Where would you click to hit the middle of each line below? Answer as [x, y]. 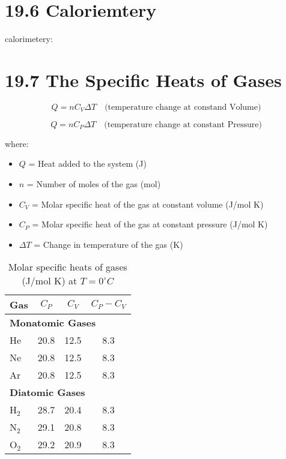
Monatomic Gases [53, 323]
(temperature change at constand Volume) [183, 107]
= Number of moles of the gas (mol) [94, 184]
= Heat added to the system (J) [87, 163]
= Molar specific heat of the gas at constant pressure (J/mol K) [150, 224]
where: [17, 143]
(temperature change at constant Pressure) [183, 124]
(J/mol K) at [50, 281]
